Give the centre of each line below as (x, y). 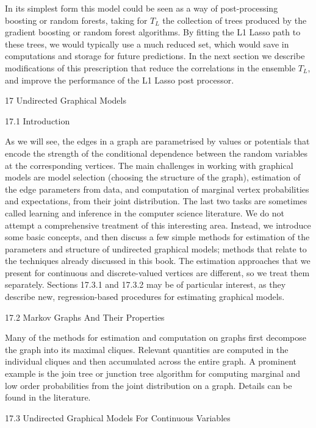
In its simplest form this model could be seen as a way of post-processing (142, 8)
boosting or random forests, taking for (76, 20)
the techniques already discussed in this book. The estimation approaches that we (158, 261)
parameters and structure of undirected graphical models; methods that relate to (156, 248)
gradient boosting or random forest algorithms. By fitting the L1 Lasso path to (153, 32)
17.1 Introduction (38, 120)
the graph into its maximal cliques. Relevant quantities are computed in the (147, 349)
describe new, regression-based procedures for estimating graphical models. (145, 297)
